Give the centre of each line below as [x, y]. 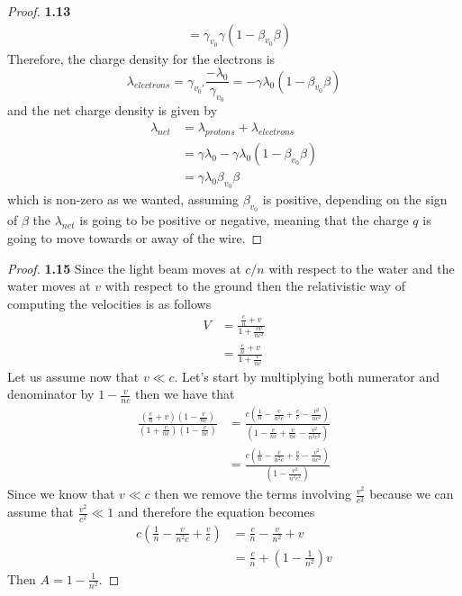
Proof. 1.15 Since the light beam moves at [124, 268]
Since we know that [61, 494]
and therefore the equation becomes [216, 512]
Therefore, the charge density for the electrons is [141, 58]
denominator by [51, 394]
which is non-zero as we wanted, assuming [123, 199]
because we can [412, 494]
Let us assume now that [73, 376]
